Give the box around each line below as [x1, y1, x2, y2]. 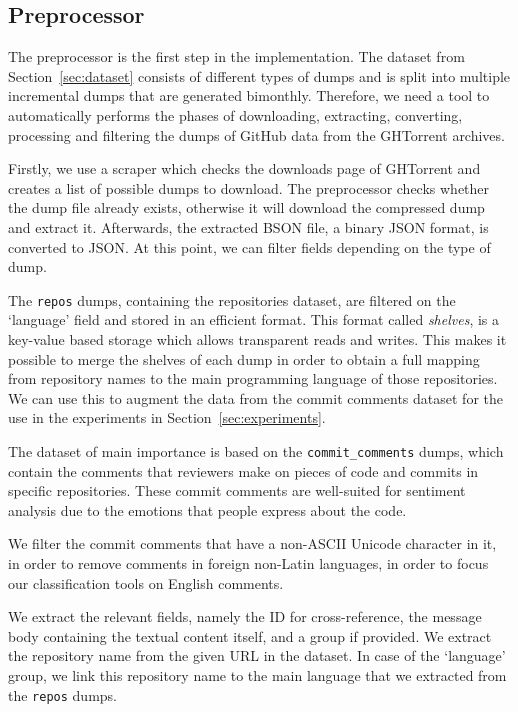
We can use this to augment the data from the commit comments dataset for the [8, 387, 503, 408]
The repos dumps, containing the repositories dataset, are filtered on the [8, 289, 456, 310]
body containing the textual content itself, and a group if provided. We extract [8, 625, 492, 646]
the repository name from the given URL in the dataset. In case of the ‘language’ [8, 645, 506, 666]
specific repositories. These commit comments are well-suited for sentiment [8, 480, 466, 501]
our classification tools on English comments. [8, 572, 284, 593]
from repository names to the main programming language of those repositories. [8, 368, 498, 389]
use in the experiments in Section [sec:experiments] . [8, 407, 326, 428]
